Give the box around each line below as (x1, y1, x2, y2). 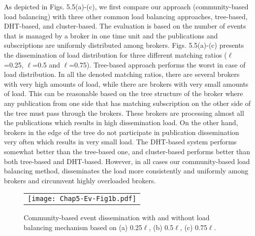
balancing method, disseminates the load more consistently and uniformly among (4, 166, 249, 176)
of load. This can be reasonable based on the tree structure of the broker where (4, 88, 243, 99)
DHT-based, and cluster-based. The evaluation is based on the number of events (4, 21, 246, 31)
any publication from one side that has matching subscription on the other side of (4, 98, 251, 108)
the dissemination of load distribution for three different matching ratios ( (4, 49, 227, 60)
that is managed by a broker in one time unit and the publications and (4, 30, 218, 40)
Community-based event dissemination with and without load (24, 212, 210, 223)
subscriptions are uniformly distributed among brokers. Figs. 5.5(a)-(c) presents (4, 40, 244, 50)
